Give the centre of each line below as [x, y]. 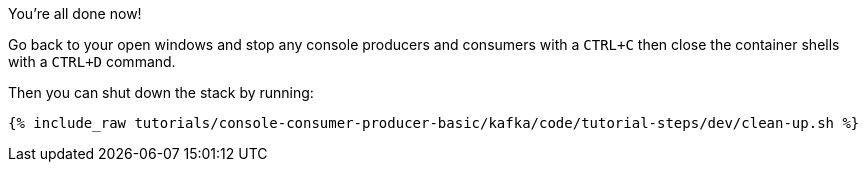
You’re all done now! [75, 13]
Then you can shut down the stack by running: [161, 92]
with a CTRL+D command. [92, 61]
